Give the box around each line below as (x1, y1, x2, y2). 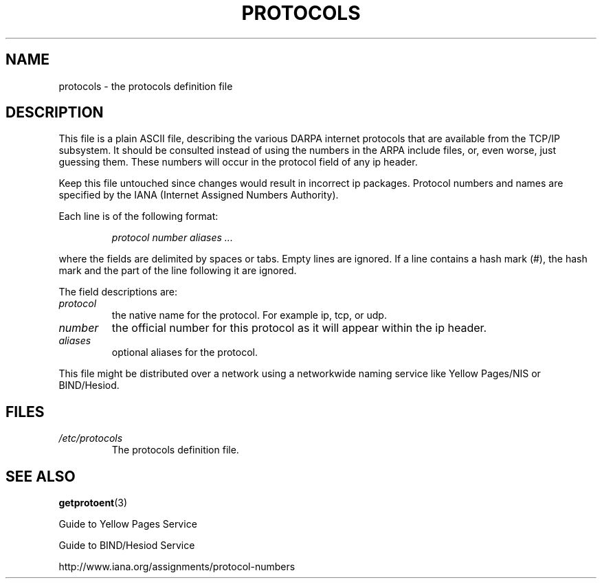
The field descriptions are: (58, 286, 177, 298)
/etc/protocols (58, 432, 123, 445)
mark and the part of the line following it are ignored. (58, 265, 297, 277)
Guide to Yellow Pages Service (58, 518, 197, 530)
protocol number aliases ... (111, 232, 233, 244)
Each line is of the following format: (58, 210, 219, 223)
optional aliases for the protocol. (111, 346, 258, 359)
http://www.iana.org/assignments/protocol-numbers (58, 561, 296, 573)
